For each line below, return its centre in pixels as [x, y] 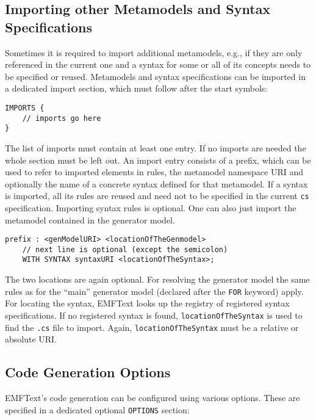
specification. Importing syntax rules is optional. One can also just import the [151, 207]
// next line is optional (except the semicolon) [125, 249]
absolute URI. [31, 339]
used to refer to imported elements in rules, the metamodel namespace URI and [154, 172]
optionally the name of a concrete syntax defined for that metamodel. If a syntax [156, 183]
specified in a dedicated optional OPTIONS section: [97, 409]
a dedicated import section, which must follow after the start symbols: [136, 88]
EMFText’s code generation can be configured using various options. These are [153, 398]
